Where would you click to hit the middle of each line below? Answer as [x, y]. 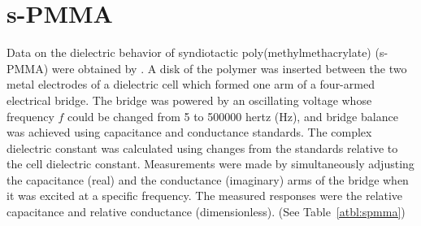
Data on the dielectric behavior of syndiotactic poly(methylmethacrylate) [189, 52]
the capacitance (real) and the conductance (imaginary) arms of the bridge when [208, 179]
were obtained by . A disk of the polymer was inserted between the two [229, 68]
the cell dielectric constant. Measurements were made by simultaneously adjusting [210, 164]
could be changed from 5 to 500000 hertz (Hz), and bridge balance [232, 116]
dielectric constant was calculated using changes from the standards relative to [202, 148]
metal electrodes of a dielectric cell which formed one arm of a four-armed [191, 84]
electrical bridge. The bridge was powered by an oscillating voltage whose [189, 100]
